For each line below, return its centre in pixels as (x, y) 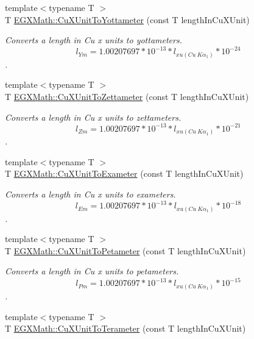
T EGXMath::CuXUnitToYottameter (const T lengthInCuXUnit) (127, 19)
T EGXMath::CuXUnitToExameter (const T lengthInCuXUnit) (124, 173)
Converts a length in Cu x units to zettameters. (93, 117)
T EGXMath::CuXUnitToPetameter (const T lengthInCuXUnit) (125, 250)
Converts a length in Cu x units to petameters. (92, 271)
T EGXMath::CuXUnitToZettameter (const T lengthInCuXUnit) (127, 96)
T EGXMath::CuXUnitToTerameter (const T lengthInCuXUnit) (125, 328)
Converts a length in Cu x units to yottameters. (93, 40)
